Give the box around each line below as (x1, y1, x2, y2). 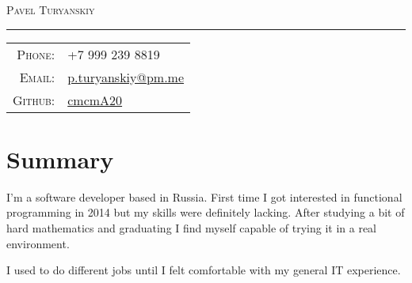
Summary (6, 142, 114, 175)
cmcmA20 (67, 90, 123, 109)
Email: (19, 67, 55, 86)
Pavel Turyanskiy (6, 2, 95, 17)
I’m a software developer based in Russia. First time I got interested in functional (6, 188, 402, 205)
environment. (6, 235, 70, 251)
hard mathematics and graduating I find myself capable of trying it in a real (6, 219, 377, 236)
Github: (13, 90, 55, 109)
